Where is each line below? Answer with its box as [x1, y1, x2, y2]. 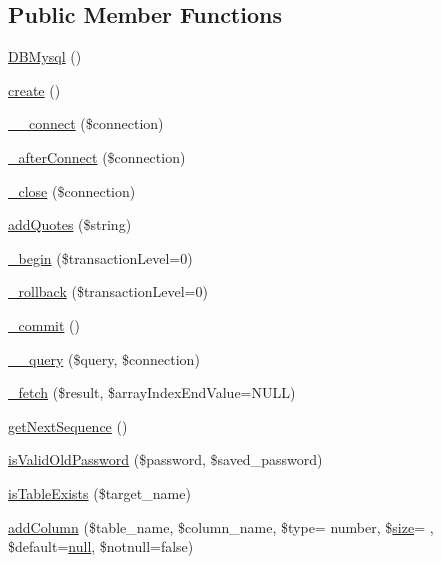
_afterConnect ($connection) [8, 146, 186, 167]
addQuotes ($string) [8, 214, 132, 235]
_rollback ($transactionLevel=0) [8, 281, 208, 302]
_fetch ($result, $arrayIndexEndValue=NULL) [8, 382, 296, 403]
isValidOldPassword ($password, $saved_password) [8, 449, 323, 470]
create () [8, 79, 61, 100]
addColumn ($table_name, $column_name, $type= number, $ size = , [8, 516, 434, 537]
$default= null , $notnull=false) [8, 536, 194, 557]
